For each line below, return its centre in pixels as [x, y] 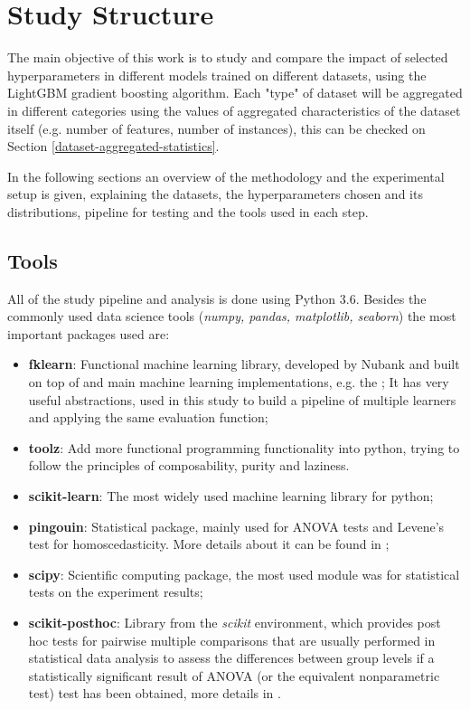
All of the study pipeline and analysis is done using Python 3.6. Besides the [217, 298]
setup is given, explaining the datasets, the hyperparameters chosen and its [215, 194]
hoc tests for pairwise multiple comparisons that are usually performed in [232, 640]
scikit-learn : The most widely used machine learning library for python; [231, 496]
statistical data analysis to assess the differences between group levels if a [231, 658]
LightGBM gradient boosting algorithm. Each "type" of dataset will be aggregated [235, 93]
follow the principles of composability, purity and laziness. [189, 465]
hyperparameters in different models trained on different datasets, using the [217, 75]
